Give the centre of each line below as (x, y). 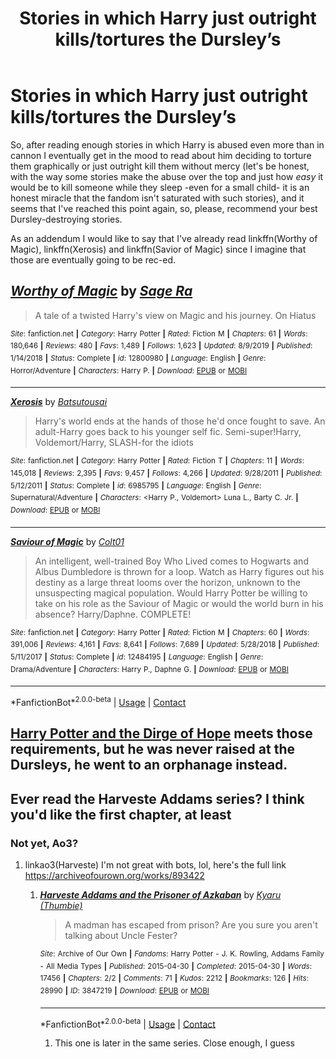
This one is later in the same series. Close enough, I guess (174, 1043)
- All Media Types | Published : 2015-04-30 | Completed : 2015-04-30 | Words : (176, 966)
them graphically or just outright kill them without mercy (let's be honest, (160, 166)
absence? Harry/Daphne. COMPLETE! (113, 614)
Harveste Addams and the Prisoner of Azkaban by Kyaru (160, 895)
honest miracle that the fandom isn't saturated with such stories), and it (157, 198)
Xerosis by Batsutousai (59, 402)
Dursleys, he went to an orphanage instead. (149, 765)
